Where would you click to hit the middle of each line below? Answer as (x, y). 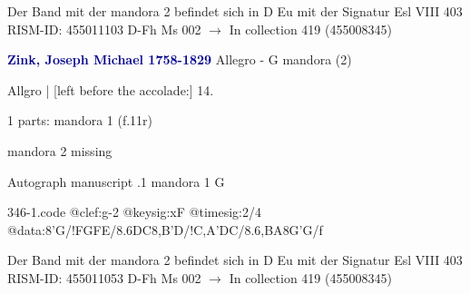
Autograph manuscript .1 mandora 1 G (116, 181)
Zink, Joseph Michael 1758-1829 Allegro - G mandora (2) (180, 59)
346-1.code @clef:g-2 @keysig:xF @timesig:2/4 (134, 212)
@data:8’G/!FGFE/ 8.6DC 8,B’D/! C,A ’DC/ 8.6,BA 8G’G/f (165, 229)
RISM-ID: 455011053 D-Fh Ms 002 (104, 277)
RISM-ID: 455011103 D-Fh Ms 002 (104, 29)
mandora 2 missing (60, 150)
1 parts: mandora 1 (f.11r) (80, 120)
